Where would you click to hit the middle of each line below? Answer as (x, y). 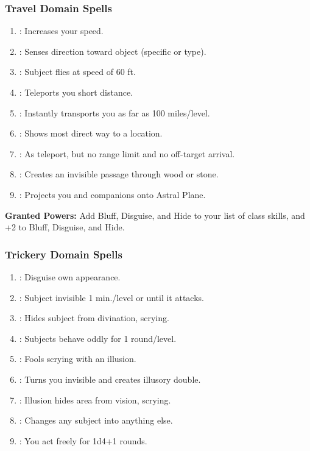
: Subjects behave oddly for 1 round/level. (98, 338)
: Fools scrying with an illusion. (78, 359)
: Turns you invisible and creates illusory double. (110, 379)
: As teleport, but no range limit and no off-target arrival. (127, 153)
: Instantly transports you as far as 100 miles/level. (114, 112)
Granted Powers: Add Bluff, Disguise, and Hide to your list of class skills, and (155, 215)
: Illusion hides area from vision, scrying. (95, 400)
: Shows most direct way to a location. (91, 133)
